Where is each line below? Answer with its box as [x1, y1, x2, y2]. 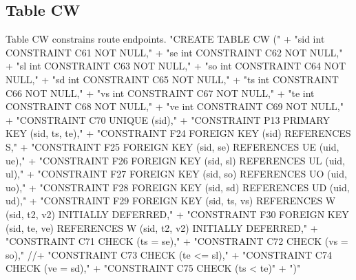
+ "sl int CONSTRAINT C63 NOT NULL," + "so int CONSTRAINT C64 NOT [6, 58, 346, 73]
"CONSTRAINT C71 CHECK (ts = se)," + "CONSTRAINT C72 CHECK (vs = [6, 234, 348, 248]
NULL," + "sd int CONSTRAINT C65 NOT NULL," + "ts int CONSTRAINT [6, 72, 339, 86]
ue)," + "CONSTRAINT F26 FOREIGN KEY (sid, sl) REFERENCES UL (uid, [6, 153, 345, 167]
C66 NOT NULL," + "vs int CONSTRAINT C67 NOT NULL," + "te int [6, 85, 315, 100]
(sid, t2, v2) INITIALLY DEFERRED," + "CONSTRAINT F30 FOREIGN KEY [6, 206, 349, 221]
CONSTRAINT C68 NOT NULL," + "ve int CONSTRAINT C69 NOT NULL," [6, 99, 344, 114]
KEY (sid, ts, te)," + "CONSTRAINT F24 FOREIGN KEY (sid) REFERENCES [6, 126, 351, 140]
